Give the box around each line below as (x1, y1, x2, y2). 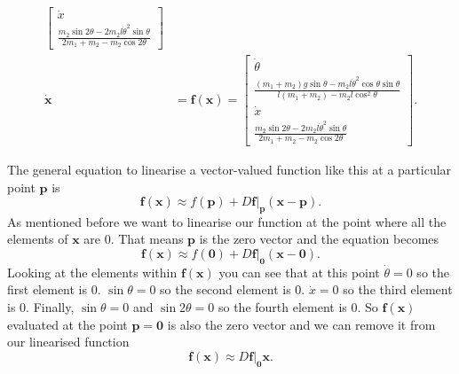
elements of (7, 230, 68, 248)
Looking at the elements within (7, 262, 178, 281)
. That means (110, 230, 184, 248)
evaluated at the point (7, 315, 128, 333)
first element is (7, 280, 88, 299)
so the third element (343, 280, 453, 299)
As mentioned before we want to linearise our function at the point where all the (7, 212, 447, 230)
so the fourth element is (218, 298, 347, 316)
